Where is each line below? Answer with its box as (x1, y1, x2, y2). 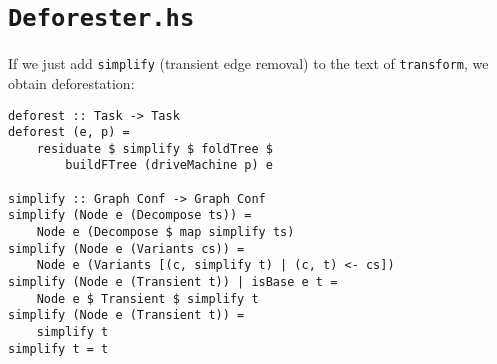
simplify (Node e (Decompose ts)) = (8, 208, 252, 223)
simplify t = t (8, 341, 109, 356)
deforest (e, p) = (8, 125, 130, 140)
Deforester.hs (8, 4, 195, 33)
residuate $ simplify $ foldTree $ (36, 141, 273, 156)
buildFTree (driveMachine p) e (65, 158, 273, 173)
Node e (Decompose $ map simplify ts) (36, 225, 295, 240)
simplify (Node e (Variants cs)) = (8, 241, 245, 256)
